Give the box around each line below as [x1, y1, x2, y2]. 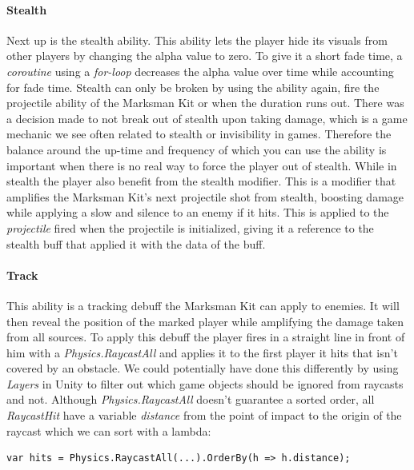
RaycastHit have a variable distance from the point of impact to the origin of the [6, 407, 402, 424]
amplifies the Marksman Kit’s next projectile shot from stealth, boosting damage [6, 188, 404, 205]
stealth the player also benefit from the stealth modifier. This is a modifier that [6, 173, 396, 189]
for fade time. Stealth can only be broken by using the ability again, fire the [6, 78, 380, 95]
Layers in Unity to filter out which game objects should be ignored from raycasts [6, 375, 404, 392]
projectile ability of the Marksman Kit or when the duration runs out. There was [6, 94, 404, 111]
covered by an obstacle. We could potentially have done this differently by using [6, 360, 399, 376]
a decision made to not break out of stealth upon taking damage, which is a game [6, 110, 408, 126]
